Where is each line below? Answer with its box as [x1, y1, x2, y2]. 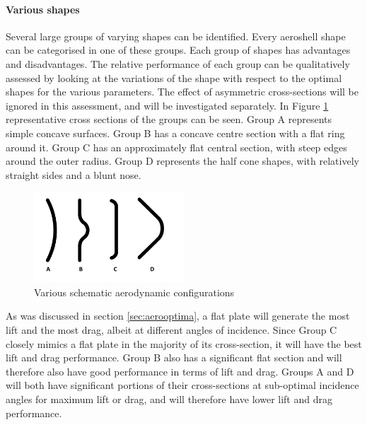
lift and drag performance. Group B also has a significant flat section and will [6, 350, 342, 365]
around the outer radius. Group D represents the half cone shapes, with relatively [6, 153, 359, 168]
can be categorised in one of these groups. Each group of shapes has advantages [6, 42, 351, 57]
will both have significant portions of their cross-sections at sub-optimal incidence [6, 378, 359, 392]
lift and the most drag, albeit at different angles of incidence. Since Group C [6, 322, 337, 337]
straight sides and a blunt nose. [6, 167, 141, 182]
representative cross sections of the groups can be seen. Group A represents [6, 112, 332, 127]
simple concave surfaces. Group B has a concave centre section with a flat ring [6, 125, 345, 140]
